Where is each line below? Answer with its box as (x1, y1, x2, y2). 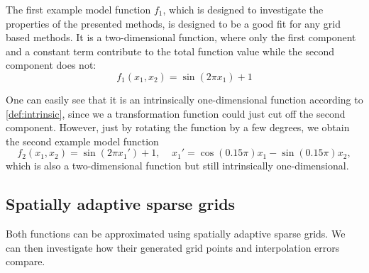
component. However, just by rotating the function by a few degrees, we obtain (6, 120, 350, 135)
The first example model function (6, 2, 151, 16)
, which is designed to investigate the (163, 2, 324, 16)
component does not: (6, 57, 97, 72)
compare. (6, 254, 45, 269)
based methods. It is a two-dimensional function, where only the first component (6, 30, 356, 45)
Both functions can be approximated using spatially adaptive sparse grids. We (6, 226, 346, 241)
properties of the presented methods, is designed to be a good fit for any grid (6, 16, 341, 30)
